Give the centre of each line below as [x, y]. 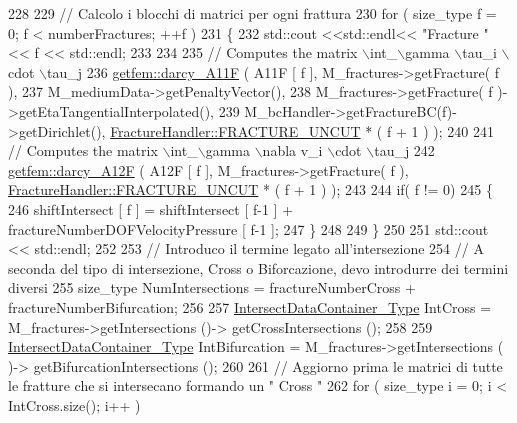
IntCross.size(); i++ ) [74, 404]
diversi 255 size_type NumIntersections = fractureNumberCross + [212, 287]
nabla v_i [292, 150]
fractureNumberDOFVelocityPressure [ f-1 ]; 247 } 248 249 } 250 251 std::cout [248, 228]
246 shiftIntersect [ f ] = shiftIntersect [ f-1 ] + [151, 208]
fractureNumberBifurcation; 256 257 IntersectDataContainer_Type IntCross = [250, 306]
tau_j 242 [404, 150]
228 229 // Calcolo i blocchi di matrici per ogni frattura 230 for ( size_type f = [252, 13]
